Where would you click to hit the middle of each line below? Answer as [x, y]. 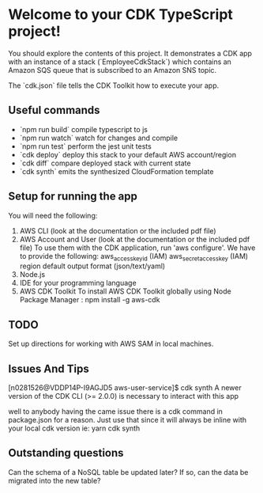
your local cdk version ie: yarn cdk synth [74, 428]
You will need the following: [53, 215]
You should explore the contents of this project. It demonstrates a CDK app [130, 53]
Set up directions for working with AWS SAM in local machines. [111, 344]
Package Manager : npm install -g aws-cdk [90, 300]
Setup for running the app [73, 197]
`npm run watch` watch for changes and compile [99, 138]
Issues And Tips [49, 368]
